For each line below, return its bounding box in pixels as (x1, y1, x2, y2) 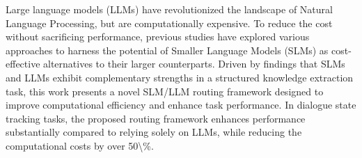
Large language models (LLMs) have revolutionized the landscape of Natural (6, 2, 333, 16)
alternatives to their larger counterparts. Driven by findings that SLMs (43, 56, 345, 71)
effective (6, 56, 40, 71)
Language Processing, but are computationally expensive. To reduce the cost (6, 15, 333, 30)
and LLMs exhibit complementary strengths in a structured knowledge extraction (6, 70, 354, 84)
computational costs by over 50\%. (6, 138, 154, 152)
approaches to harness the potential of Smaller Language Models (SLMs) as (6, 42, 329, 57)
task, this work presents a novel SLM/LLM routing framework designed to (6, 84, 324, 98)
